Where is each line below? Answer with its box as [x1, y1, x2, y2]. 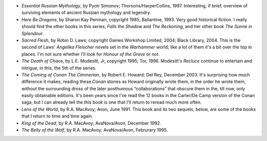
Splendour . [21, 30, 44, 36]
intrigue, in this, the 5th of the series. [21, 65, 96, 71]
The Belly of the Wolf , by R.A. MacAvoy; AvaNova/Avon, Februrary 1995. [21, 127, 168, 133]
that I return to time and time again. [21, 113, 93, 119]
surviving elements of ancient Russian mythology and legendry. [21, 10, 151, 16]
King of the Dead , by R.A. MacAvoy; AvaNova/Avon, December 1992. [21, 120, 162, 126]
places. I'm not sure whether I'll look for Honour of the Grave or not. [21, 51, 160, 57]
